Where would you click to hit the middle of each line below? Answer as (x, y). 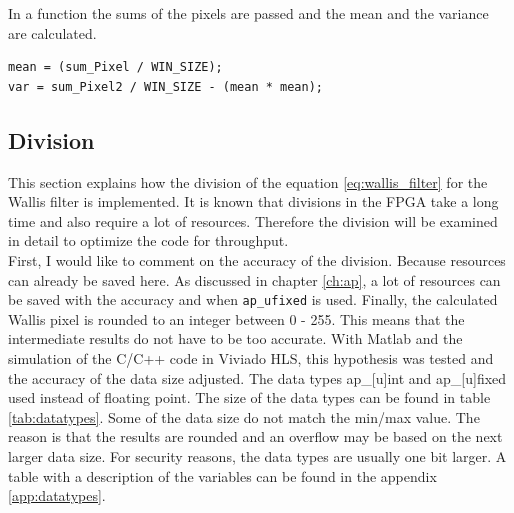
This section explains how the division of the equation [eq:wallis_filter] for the (248, 181)
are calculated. (52, 32)
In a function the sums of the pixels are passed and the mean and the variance (248, 13)
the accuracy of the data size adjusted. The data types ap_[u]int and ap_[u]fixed (257, 377)
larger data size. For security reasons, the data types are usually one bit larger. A (257, 455)
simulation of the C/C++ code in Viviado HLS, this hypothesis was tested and (251, 357)
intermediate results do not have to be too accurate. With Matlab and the (235, 338)
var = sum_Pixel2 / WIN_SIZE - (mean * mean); (165, 86)
